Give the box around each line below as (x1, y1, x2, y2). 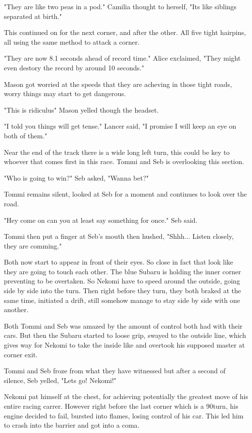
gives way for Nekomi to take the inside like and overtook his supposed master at (4, 340, 245, 350)
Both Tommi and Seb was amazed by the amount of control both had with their (4, 320, 243, 331)
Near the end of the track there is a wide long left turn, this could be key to (4, 147, 230, 157)
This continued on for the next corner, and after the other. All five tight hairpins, (4, 27, 246, 37)
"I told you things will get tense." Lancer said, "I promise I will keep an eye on (4, 121, 236, 131)
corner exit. (4, 349, 38, 359)
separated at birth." (4, 11, 62, 21)
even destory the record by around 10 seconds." (4, 62, 144, 72)
